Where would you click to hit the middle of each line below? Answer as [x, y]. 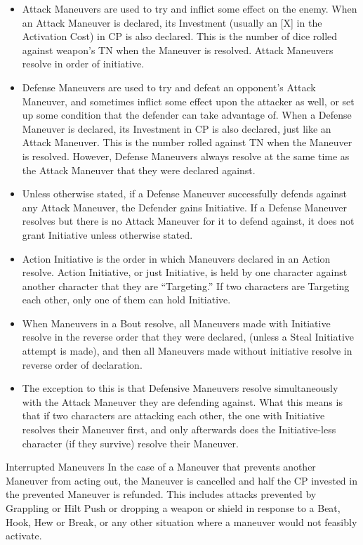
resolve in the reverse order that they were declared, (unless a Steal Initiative [188, 337]
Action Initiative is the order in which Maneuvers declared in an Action [176, 258]
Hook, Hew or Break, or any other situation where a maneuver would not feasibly [181, 521]
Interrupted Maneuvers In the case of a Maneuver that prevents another [161, 467]
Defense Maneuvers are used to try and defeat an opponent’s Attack [169, 87]
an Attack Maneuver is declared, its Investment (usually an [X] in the [172, 22]
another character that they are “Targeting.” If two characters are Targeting [186, 285]
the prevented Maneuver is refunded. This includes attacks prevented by [161, 494]
